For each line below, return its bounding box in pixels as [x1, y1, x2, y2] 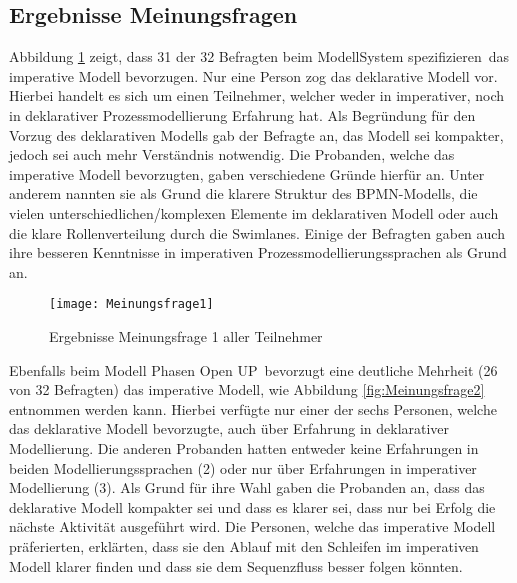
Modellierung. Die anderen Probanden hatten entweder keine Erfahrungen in [9, 437, 479, 458]
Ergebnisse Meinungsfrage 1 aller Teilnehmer [49, 325, 323, 346]
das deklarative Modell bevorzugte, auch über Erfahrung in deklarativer [9, 418, 450, 439]
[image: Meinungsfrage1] [49, 297, 214, 312]
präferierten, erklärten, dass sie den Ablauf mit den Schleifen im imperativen [9, 535, 479, 556]
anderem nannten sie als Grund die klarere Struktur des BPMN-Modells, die [9, 183, 478, 204]
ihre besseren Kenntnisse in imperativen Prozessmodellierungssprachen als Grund [9, 242, 507, 263]
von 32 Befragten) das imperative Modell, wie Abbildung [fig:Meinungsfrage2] [9, 379, 485, 400]
